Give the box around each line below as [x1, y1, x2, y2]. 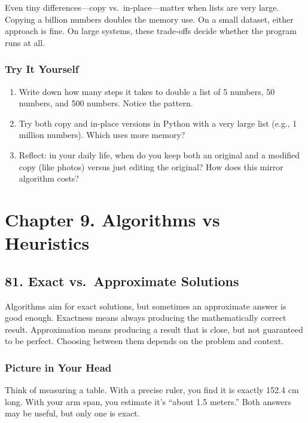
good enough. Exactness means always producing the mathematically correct [5, 311, 286, 324]
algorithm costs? [19, 172, 79, 185]
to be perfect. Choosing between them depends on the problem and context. [5, 335, 284, 347]
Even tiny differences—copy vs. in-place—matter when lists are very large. [5, 1, 279, 13]
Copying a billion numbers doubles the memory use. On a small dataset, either [5, 13, 294, 25]
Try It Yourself [5, 62, 79, 76]
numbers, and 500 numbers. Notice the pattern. [19, 97, 193, 109]
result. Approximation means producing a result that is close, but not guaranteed [5, 323, 303, 335]
